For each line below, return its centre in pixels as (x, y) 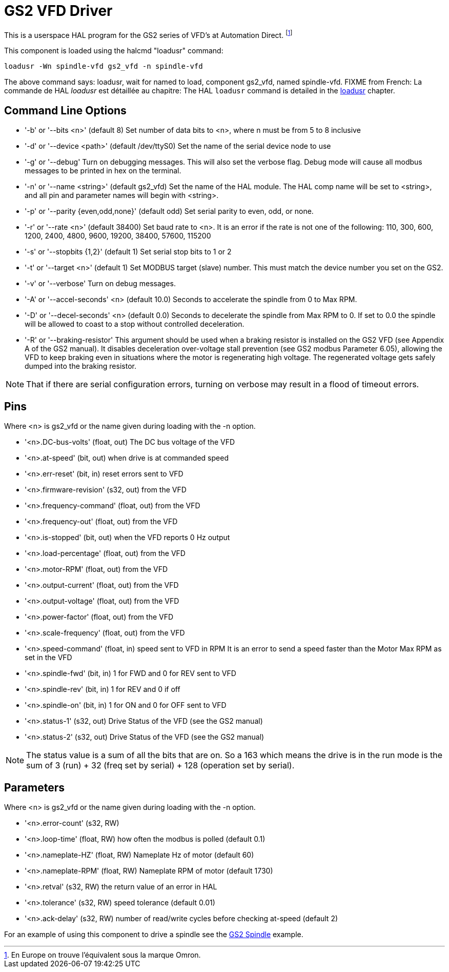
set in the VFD (48, 658)
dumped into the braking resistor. (80, 366)
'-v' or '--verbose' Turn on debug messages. (100, 284)
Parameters (34, 787)
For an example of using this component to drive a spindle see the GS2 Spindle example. (154, 934)
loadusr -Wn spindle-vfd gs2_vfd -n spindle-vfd (104, 66)
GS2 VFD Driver (58, 11)
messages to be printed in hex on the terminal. (103, 171)
